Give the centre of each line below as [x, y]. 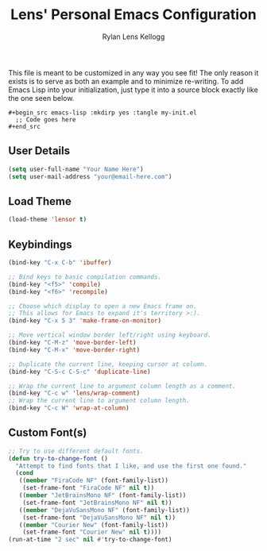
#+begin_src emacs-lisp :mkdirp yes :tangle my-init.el [103, 113]
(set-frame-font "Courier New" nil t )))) [92, 532]
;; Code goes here [46, 119]
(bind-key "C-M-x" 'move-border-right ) [74, 350]
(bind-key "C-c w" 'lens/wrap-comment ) [74, 393]
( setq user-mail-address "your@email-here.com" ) [90, 176]
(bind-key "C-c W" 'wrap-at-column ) [69, 408]
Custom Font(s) [48, 433]
